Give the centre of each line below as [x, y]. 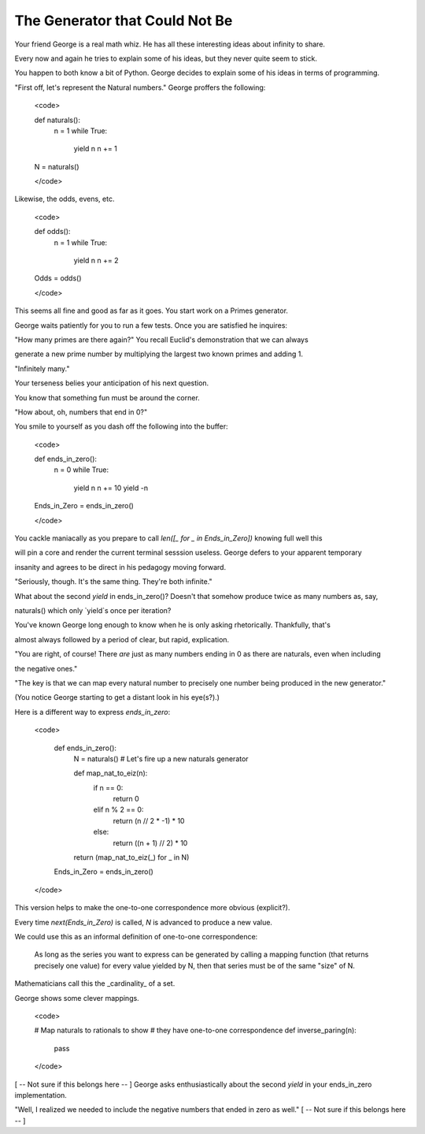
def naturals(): [57, 120]
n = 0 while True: [81, 470]
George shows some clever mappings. [77, 998]
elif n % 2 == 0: [118, 810]
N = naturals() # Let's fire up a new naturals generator [161, 758]
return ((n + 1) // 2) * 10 [150, 842]
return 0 [126, 799]
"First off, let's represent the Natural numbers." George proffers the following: [140, 87]
